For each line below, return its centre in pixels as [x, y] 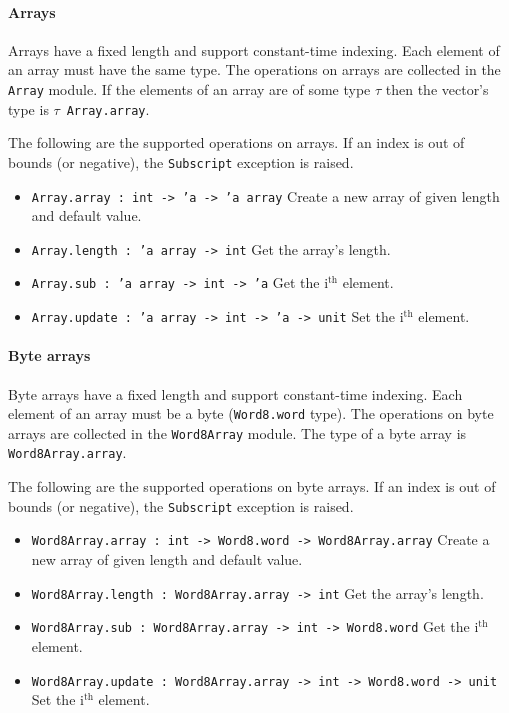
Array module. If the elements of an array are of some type [189, 88]
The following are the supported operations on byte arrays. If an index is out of [252, 486]
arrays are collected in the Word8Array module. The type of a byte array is [237, 432]
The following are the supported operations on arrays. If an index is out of [236, 142]
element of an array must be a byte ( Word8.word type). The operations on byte [251, 413]
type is [28, 108]
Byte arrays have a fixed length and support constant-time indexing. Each [235, 393]
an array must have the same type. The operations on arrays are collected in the [254, 69]
